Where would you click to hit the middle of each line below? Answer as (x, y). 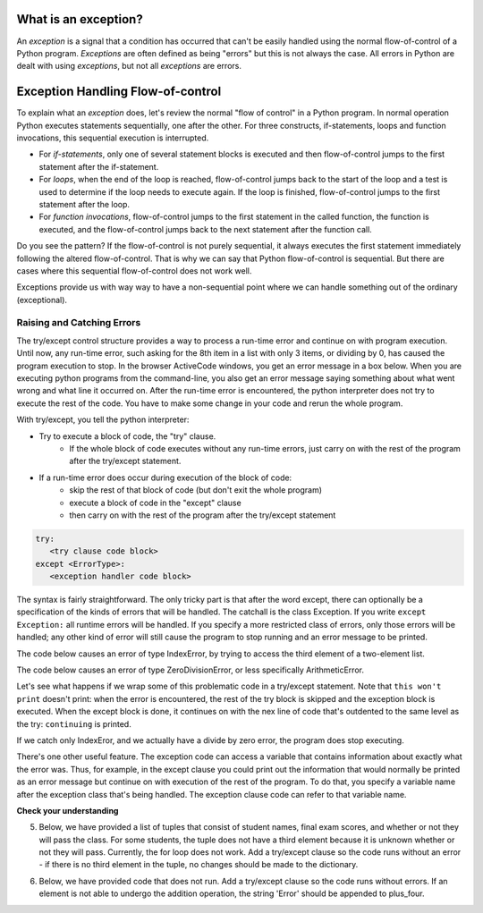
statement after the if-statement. (99, 166)
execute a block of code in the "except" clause (155, 503)
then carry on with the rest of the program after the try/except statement (203, 515)
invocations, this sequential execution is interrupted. (113, 138)
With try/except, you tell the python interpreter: (103, 419)
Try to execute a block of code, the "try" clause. (127, 436)
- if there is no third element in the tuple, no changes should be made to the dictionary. (199, 865)
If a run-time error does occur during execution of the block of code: (165, 478)
